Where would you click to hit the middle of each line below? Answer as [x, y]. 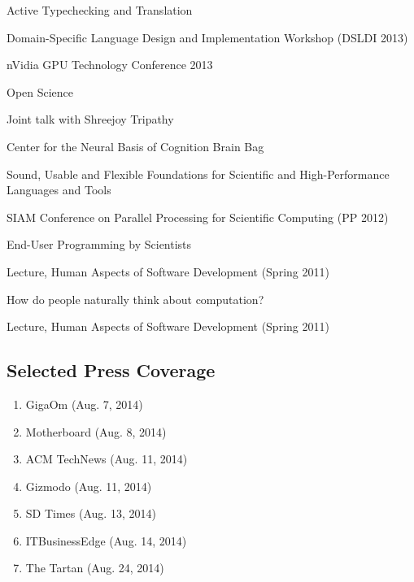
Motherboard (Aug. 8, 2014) [96, 431]
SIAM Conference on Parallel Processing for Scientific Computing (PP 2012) [198, 217]
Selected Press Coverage [111, 370]
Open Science [40, 91]
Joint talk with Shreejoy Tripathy [90, 119]
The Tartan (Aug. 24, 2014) [95, 568]
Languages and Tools [59, 190]
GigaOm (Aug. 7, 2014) [84, 404]
